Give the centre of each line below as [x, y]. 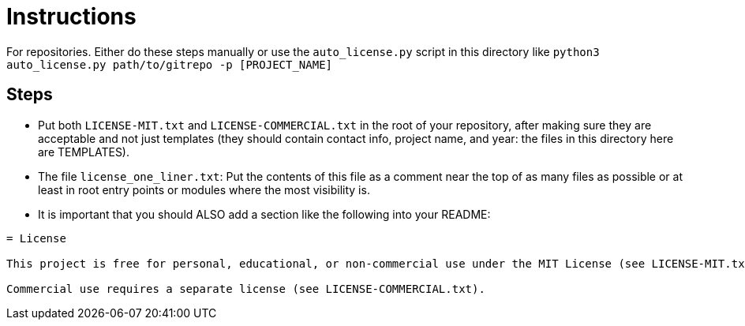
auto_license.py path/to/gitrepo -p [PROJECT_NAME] [170, 64]
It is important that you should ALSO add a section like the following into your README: [264, 214]
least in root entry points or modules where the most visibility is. [204, 189]
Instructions [71, 17]
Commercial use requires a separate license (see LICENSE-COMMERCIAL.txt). [246, 289]
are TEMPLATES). [84, 152]
